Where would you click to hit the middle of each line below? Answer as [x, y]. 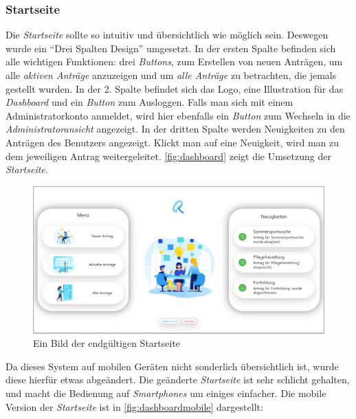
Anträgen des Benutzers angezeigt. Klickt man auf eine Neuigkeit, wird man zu [172, 142]
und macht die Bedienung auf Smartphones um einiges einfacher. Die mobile [166, 393]
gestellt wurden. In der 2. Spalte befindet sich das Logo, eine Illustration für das [175, 88]
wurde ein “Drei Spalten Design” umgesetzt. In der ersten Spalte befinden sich [171, 48]
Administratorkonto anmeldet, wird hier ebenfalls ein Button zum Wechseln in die [178, 115]
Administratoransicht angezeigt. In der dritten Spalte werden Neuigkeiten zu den [175, 129]
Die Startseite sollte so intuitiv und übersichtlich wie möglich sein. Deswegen [167, 35]
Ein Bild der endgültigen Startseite [107, 343]
